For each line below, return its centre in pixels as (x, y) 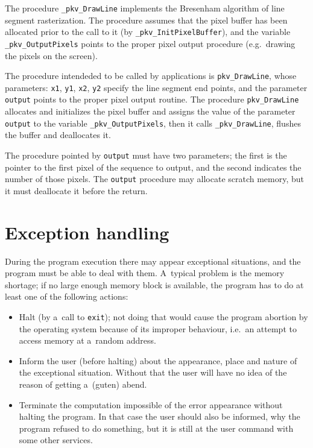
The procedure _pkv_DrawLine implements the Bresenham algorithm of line (145, 8)
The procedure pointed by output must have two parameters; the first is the (146, 155)
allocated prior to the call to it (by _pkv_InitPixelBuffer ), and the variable (148, 32)
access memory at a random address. (87, 340)
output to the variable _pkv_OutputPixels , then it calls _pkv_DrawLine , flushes (153, 123)
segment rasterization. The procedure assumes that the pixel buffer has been (146, 20)
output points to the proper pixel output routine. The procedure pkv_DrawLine (152, 99)
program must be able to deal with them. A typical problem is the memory (145, 273)
